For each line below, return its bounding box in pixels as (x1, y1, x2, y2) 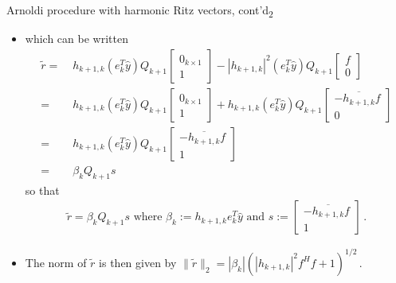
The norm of (25, 254, 87, 270)
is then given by (99, 254, 177, 270)
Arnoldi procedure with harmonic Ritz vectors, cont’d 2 (6, 2, 273, 20)
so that (25, 181, 60, 198)
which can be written (25, 30, 128, 47)
